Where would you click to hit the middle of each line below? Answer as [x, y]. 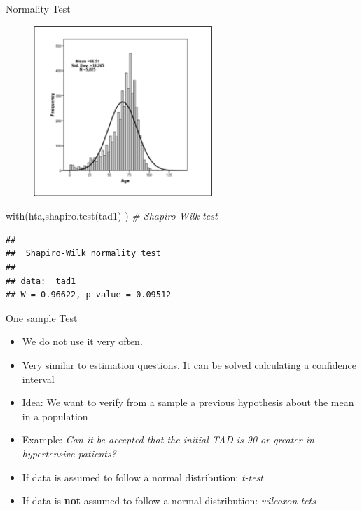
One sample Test [42, 317]
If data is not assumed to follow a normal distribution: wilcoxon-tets [169, 501]
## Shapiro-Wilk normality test [83, 254]
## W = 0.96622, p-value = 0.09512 [89, 295]
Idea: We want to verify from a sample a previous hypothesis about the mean [188, 402]
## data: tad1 [41, 281]
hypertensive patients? [69, 453]
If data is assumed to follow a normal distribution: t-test [142, 477]
